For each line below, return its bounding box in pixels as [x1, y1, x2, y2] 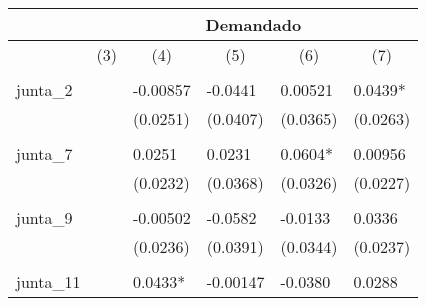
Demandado [205, 13, 302, 36]
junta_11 [16, 270, 81, 293]
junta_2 [16, 78, 73, 101]
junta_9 [16, 206, 73, 229]
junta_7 [16, 142, 73, 165]
